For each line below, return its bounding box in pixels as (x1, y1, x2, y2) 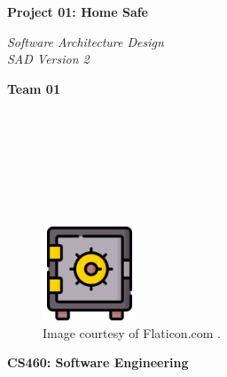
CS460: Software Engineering (7, 353, 189, 372)
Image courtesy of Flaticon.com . (43, 323, 221, 342)
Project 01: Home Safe (7, 3, 148, 20)
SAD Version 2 (7, 50, 90, 68)
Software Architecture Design (7, 32, 164, 50)
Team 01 (7, 79, 60, 97)
